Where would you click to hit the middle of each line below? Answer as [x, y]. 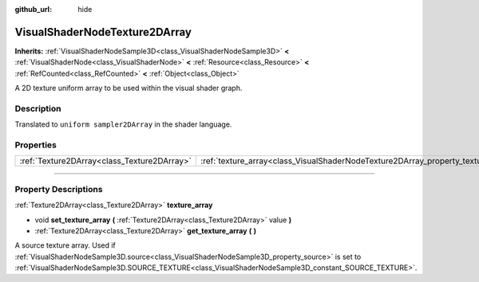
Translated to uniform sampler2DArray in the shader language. [123, 124]
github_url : [33, 9]
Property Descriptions [59, 189]
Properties [36, 145]
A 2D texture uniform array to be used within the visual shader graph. [129, 88]
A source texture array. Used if [65, 245]
